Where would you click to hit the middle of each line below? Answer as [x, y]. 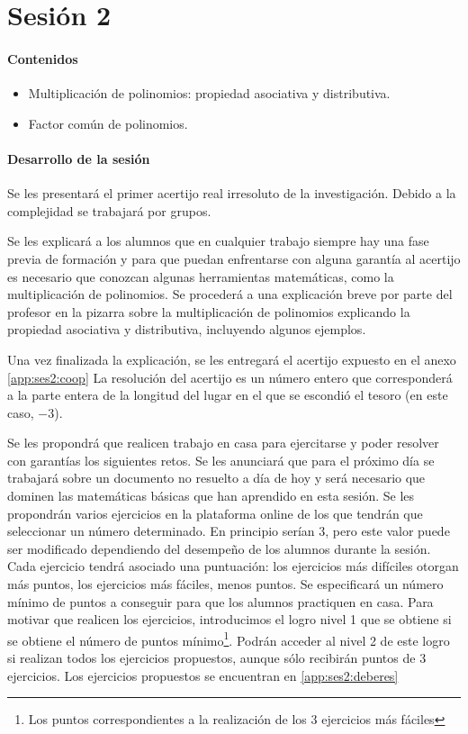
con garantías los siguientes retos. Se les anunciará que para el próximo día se [221, 460]
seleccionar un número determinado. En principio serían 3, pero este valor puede [229, 531]
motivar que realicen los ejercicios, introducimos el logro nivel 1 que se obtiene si [229, 619]
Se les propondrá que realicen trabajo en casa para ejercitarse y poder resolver [223, 443]
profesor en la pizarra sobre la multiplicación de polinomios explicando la [209, 311]
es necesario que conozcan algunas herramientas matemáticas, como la [201, 276]
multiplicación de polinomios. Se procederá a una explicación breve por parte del [230, 294]
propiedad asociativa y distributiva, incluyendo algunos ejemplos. [187, 329]
